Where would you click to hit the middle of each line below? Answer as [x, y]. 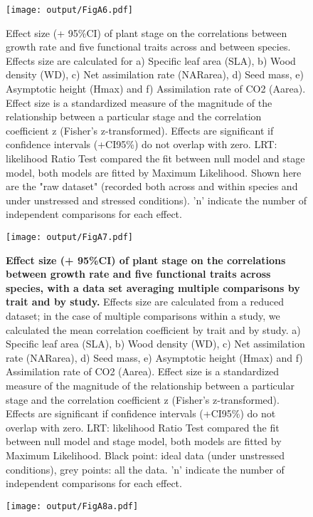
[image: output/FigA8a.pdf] [72, 506]
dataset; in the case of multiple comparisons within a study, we [143, 315]
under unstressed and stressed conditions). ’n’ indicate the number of [156, 200]
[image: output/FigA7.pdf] [69, 237]
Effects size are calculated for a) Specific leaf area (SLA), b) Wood [151, 60]
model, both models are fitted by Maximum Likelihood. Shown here [154, 172]
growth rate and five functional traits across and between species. [148, 47]
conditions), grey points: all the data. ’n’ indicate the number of [145, 469]
